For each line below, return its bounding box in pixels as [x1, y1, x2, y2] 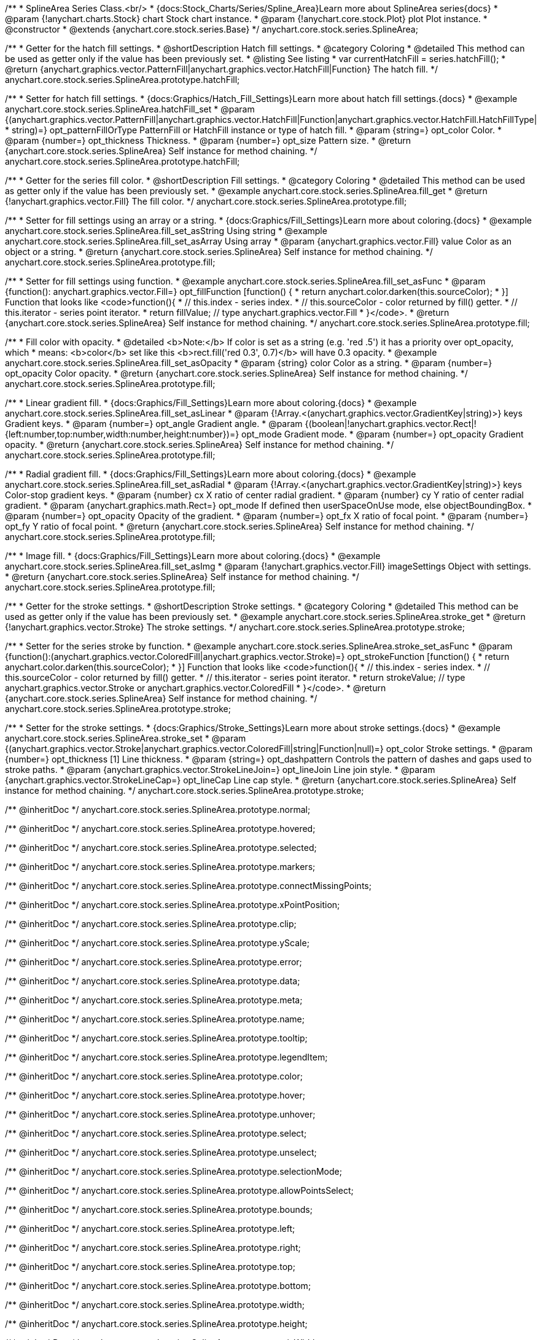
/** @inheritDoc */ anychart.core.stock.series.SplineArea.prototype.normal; [5, 804, 311, 815]
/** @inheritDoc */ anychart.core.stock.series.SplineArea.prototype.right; [5, 1242, 301, 1253]
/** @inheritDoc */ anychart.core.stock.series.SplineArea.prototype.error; [5, 957, 302, 967]
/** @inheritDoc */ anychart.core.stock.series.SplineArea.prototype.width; [5, 1299, 305, 1310]
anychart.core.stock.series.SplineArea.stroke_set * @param [5, 733, 246, 743]
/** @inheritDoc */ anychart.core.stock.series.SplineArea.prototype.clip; [5, 919, 297, 929]
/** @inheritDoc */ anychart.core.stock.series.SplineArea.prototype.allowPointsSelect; [5, 1185, 354, 1196]
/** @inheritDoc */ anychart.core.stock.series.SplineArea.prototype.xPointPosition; [5, 899, 340, 910]
